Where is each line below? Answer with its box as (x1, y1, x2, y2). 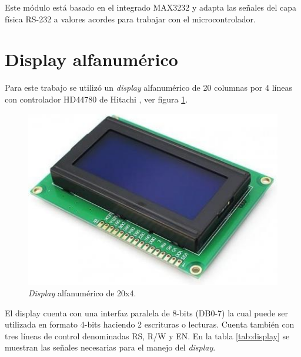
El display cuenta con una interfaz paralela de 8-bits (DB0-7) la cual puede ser (5, 306, 288, 319)
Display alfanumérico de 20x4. (28, 287, 136, 299)
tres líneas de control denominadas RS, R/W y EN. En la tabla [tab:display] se (5, 329, 290, 342)
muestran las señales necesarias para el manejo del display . (5, 341, 216, 353)
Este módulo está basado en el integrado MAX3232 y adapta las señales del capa (5, 1, 297, 13)
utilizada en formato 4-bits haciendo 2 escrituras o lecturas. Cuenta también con (5, 318, 295, 330)
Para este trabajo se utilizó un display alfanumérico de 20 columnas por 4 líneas (5, 81, 292, 94)
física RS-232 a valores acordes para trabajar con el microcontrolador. (5, 12, 256, 25)
